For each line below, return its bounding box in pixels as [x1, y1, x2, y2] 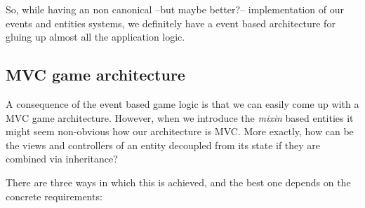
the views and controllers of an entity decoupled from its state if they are [6, 137, 321, 152]
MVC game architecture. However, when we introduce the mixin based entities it [6, 110, 354, 125]
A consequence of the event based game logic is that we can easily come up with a [6, 96, 359, 111]
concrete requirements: [6, 188, 102, 203]
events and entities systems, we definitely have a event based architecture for [6, 15, 336, 30]
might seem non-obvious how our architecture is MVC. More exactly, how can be [6, 124, 354, 139]
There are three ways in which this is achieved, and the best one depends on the [6, 174, 351, 189]
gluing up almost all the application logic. [6, 29, 185, 44]
